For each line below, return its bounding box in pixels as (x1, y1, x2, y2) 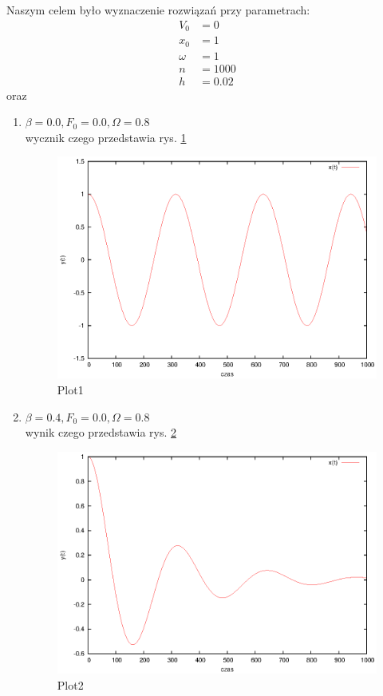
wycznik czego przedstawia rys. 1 (25, 129, 187, 145)
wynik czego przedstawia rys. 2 (25, 424, 177, 441)
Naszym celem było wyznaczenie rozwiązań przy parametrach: (6, 2, 310, 18)
